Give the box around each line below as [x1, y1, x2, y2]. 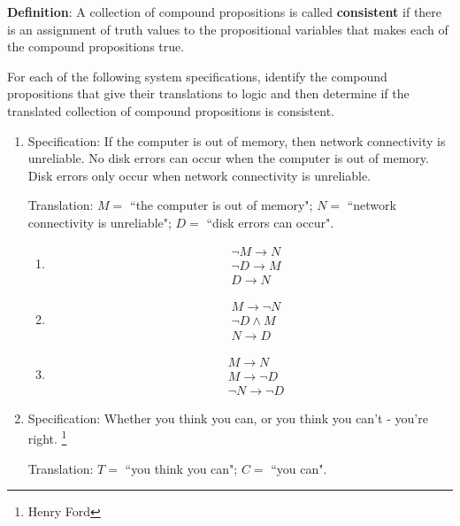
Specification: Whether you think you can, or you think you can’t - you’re [27, 408, 428, 427]
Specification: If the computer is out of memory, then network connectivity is [27, 131, 446, 150]
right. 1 [27, 427, 67, 448]
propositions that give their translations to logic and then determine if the [7, 84, 410, 103]
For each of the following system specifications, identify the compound [7, 66, 387, 85]
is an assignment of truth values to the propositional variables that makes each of [7, 19, 448, 38]
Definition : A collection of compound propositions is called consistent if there [7, 3, 442, 20]
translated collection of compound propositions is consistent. [7, 101, 335, 120]
